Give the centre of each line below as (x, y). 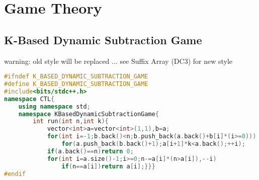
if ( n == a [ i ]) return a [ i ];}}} (108, 166)
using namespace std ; (54, 106)
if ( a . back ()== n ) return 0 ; (90, 151)
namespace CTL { (29, 99)
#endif (15, 174)
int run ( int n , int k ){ (71, 121)
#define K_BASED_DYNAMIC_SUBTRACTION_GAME (76, 84)
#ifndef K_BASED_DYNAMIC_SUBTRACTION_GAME (76, 77)
